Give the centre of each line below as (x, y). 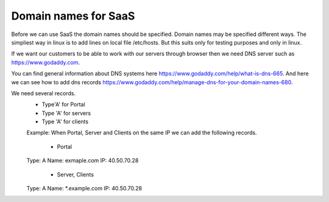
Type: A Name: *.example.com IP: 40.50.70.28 (84, 189)
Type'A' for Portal (63, 104)
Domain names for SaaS (73, 16)
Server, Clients (76, 175)
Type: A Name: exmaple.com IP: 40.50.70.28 (83, 161)
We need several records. (44, 93)
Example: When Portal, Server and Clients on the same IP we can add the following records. (142, 133)
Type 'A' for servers (66, 113)
